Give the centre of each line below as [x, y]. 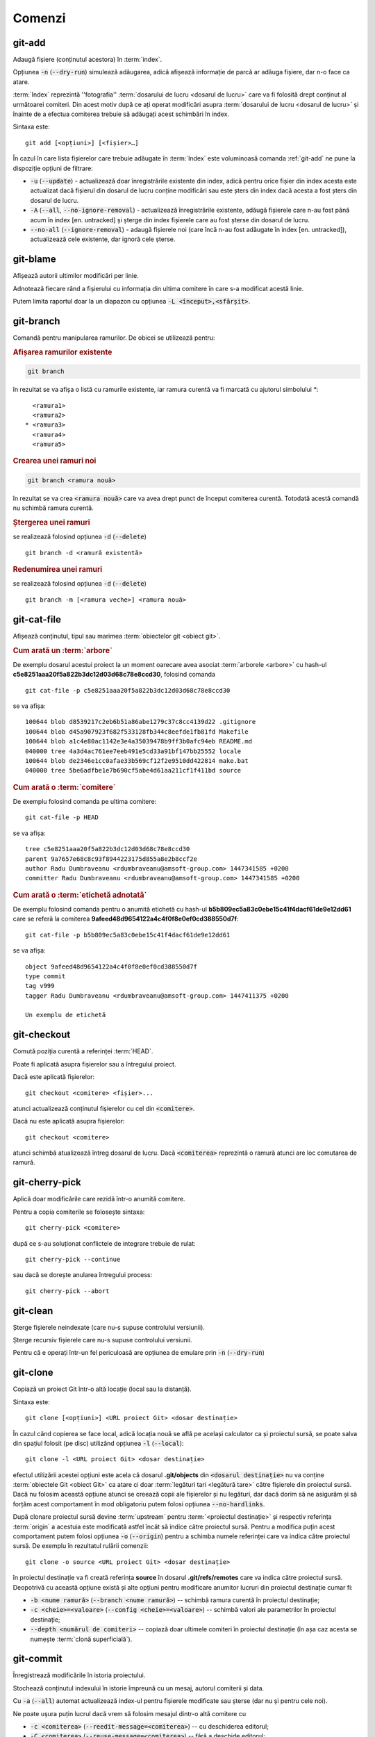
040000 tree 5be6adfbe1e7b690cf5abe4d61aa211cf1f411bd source [133, 771]
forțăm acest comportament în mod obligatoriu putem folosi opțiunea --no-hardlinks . [139, 1504]
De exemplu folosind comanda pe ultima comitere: [85, 801]
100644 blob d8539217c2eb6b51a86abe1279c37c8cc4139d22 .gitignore [141, 722]
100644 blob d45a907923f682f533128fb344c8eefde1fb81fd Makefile [137, 732]
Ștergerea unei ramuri [51, 522]
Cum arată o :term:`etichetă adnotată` [80, 895]
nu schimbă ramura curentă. [53, 508]
